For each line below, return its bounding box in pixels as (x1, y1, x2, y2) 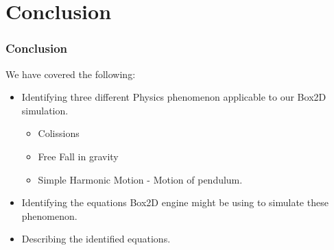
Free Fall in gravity (38, 149, 119, 163)
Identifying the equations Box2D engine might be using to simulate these (21, 195, 329, 210)
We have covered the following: (5, 66, 136, 81)
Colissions (38, 126, 80, 140)
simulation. (21, 103, 69, 117)
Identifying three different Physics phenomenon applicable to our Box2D (21, 90, 326, 104)
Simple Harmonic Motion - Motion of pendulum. (38, 172, 243, 186)
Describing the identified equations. (21, 232, 171, 246)
